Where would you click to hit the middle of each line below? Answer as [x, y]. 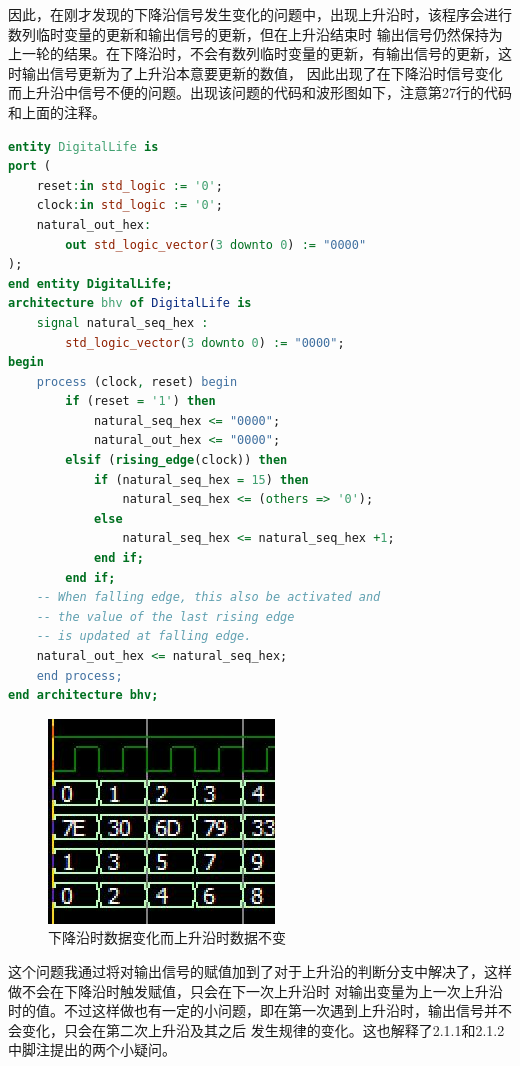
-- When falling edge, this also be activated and [208, 597]
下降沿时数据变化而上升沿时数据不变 [167, 937]
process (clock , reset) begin [137, 381]
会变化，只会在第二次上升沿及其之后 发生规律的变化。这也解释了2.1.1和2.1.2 [256, 1029]
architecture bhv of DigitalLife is [130, 303]
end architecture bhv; [83, 695]
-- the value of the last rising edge [165, 616]
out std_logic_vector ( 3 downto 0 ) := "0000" [216, 244]
